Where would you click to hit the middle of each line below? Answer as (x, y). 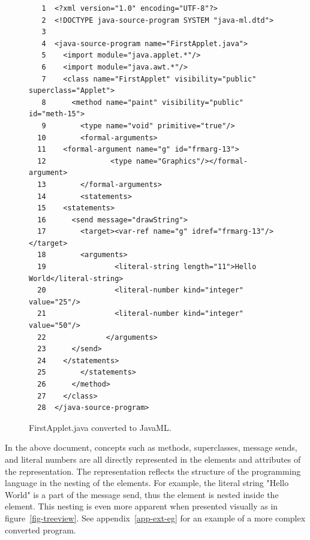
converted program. (40, 530)
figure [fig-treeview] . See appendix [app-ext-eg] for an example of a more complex (155, 518)
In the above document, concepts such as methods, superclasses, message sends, (151, 447)
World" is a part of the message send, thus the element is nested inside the (142, 494)
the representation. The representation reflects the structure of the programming (153, 471)
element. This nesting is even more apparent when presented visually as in (142, 506)
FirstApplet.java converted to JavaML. (100, 427)
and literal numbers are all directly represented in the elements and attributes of (153, 459)
